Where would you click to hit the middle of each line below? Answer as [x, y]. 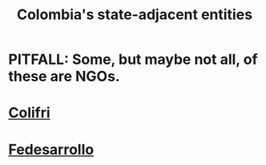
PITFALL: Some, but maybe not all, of [133, 59]
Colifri [29, 113]
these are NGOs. [64, 77]
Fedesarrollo [51, 149]
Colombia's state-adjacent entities [135, 15]
